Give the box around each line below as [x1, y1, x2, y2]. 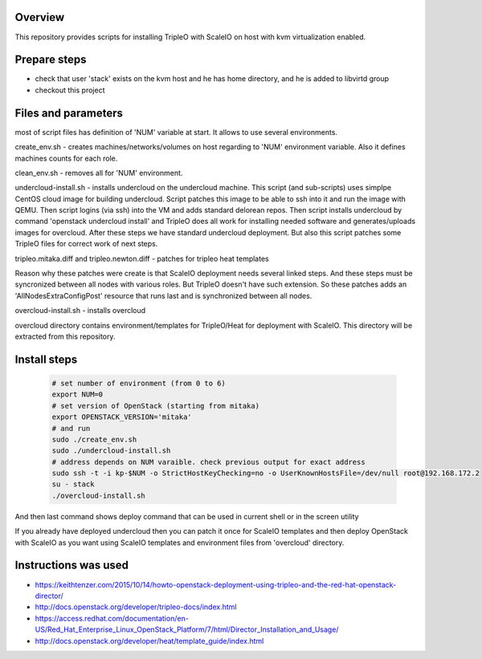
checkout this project [35, 85, 105, 95]
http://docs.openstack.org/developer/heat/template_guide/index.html [35, 636, 264, 645]
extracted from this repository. [14, 332, 116, 341]
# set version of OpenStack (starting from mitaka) [51, 401, 260, 410]
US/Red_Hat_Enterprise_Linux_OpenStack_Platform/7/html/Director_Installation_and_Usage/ [35, 624, 339, 634]
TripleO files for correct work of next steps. [14, 239, 158, 249]
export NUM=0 [51, 390, 104, 399]
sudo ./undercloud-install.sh [51, 446, 171, 455]
